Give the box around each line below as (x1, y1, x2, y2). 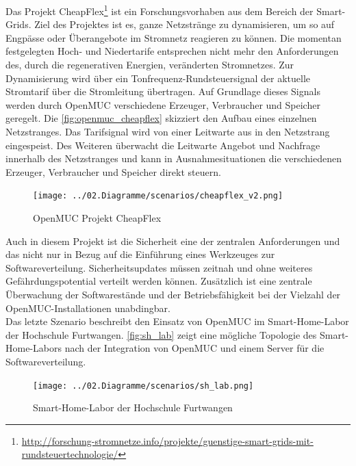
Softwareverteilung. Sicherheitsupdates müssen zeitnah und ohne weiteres (5, 260, 313, 274)
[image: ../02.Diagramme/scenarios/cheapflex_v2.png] (33, 191, 283, 201)
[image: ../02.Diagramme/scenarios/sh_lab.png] (33, 380, 254, 391)
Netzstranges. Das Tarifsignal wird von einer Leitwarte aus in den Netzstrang (5, 125, 330, 138)
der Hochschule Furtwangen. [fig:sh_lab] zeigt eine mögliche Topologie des (5, 327, 317, 341)
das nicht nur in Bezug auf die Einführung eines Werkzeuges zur (5, 247, 275, 261)
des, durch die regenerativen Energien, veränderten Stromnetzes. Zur (5, 57, 294, 72)
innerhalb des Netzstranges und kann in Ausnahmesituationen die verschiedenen (5, 151, 342, 166)
